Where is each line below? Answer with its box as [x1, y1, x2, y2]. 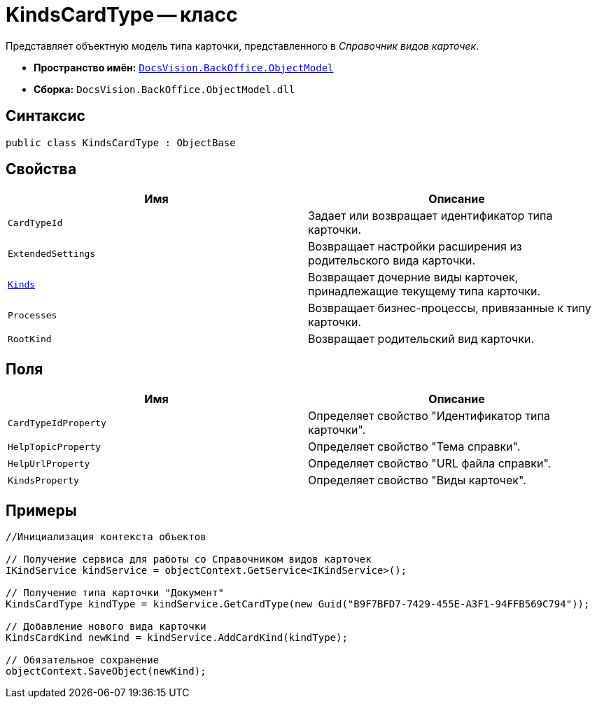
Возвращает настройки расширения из [308, 239, 522, 254]
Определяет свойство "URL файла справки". [308, 456, 552, 471]
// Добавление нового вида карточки [6, 621, 206, 633]
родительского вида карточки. [308, 253, 476, 268]
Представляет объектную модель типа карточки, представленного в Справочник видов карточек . [6, 39, 479, 52]
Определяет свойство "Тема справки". [308, 439, 521, 454]
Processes [8, 309, 57, 321]
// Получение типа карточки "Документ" [6, 587, 224, 599]
